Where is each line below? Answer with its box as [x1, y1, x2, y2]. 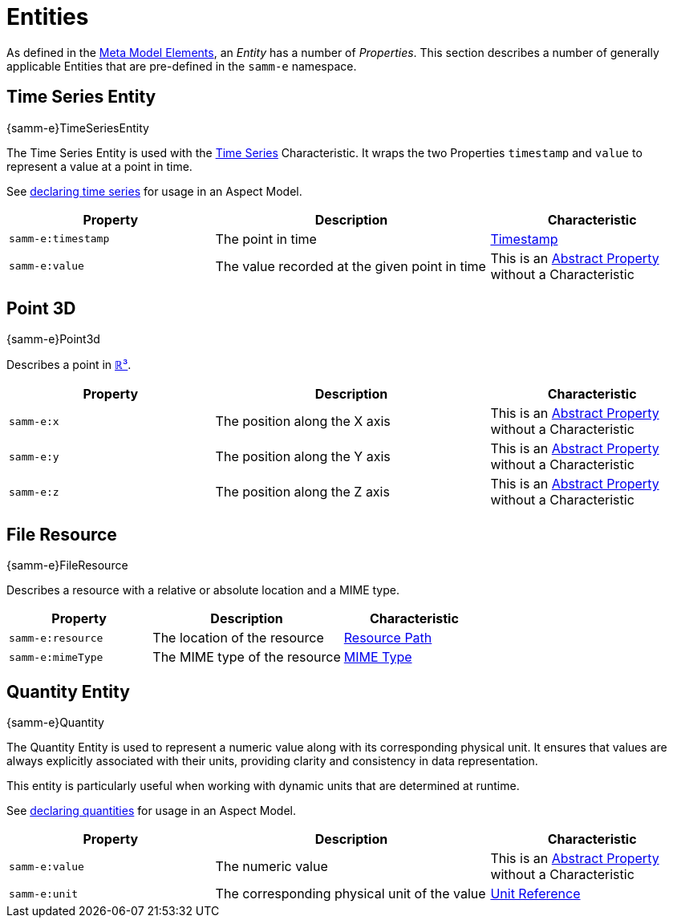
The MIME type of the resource [152, 649, 341, 666]
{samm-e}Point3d [6, 332, 100, 346]
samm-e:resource [9, 631, 103, 644]
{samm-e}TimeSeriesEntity [6, 120, 149, 135]
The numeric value [215, 858, 328, 875]
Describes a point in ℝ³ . [6, 358, 132, 372]
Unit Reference [490, 885, 581, 902]
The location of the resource [152, 630, 324, 646]
